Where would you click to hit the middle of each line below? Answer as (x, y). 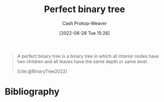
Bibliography (32, 92)
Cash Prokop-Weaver (85, 23)
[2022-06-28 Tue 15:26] (85, 33)
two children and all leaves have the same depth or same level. (83, 61)
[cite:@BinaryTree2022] (42, 71)
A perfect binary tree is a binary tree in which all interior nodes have (88, 56)
